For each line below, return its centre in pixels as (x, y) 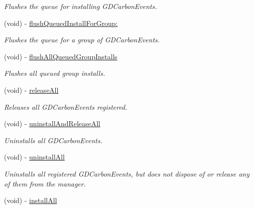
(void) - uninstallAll (34, 157)
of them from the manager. (45, 183)
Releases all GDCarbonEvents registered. (66, 106)
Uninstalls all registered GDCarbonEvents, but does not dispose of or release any (127, 173)
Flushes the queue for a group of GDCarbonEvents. (82, 40)
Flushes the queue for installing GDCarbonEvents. (81, 6)
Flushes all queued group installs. (55, 73)
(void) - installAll (31, 200)
